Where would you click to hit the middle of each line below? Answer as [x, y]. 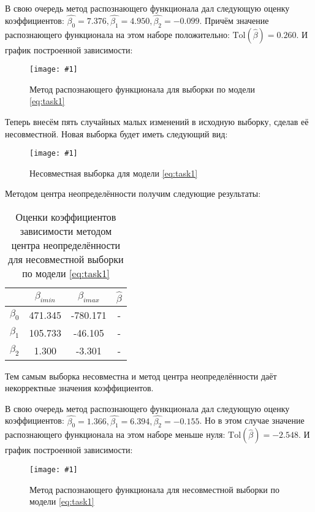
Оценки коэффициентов [66, 217]
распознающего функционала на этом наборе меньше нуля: [115, 434]
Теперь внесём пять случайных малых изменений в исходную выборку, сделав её [157, 122]
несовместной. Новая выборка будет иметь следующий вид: [116, 133]
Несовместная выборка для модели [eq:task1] [114, 173]
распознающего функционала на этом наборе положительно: [117, 34]
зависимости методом [66, 231]
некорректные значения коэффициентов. [79, 388]
